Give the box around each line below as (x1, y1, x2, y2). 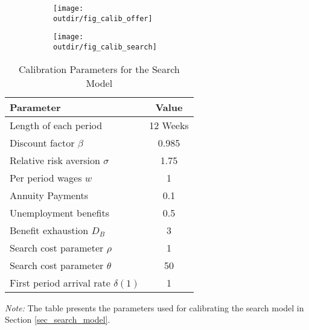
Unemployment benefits (10, 205, 109, 220)
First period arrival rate (10, 275, 110, 290)
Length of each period (10, 118, 103, 132)
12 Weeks (149, 118, 189, 132)
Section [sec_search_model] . (5, 313, 110, 326)
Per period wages (10, 170, 82, 185)
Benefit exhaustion (10, 223, 89, 237)
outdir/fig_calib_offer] (53, 14, 153, 23)
